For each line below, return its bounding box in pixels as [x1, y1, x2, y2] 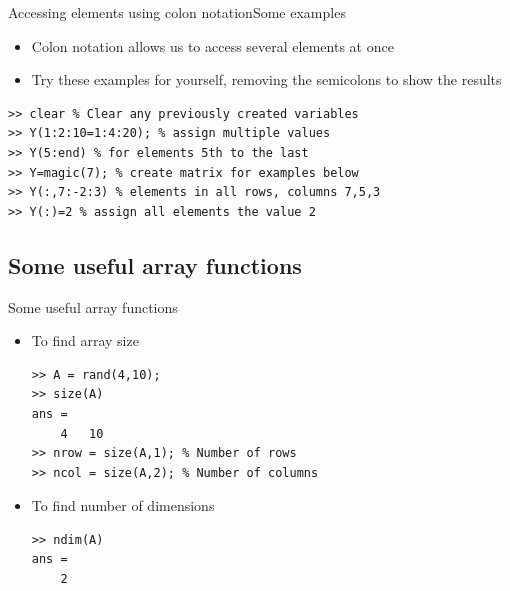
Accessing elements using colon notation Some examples [8, 2, 346, 22]
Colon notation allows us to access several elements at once [31, 35, 394, 56]
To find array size [31, 330, 139, 351]
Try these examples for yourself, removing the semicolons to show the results [31, 69, 502, 90]
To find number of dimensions [31, 495, 215, 516]
